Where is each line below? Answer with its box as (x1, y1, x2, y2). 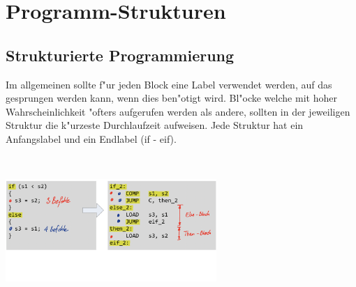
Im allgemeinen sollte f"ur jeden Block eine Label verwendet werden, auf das (6, 77, 332, 91)
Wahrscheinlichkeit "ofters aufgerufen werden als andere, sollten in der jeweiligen (6, 104, 350, 118)
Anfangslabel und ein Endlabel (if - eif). (6, 131, 177, 146)
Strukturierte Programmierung (6, 44, 235, 65)
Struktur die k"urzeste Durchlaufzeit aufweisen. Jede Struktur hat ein (6, 118, 304, 132)
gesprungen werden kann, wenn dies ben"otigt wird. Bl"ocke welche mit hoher (6, 91, 337, 105)
